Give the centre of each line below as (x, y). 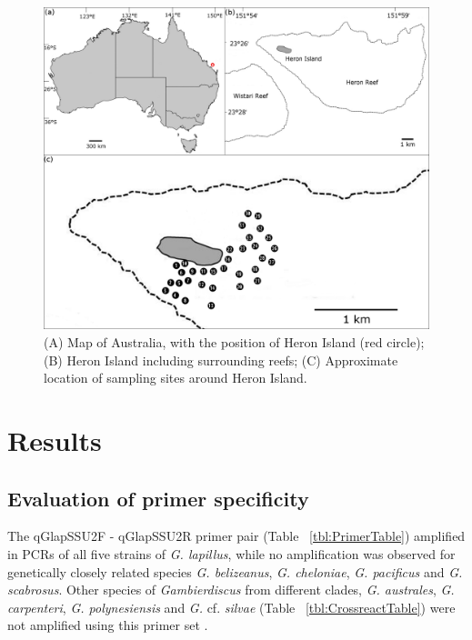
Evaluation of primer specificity (158, 498)
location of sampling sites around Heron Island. (176, 378)
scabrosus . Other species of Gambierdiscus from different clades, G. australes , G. (231, 590)
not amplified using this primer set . (108, 625)
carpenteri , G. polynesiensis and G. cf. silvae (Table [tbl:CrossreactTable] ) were (231, 607)
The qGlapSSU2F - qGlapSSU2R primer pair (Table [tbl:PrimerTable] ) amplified (236, 536)
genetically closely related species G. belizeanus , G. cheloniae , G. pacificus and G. (235, 571)
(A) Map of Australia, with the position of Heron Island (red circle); (234, 342)
